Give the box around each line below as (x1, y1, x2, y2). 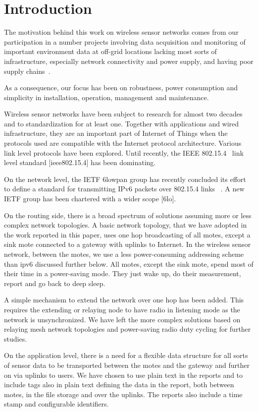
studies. (4, 333, 27, 344)
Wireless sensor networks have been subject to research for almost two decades (4, 109, 243, 119)
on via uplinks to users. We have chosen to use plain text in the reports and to (4, 369, 243, 380)
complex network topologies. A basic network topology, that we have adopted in (4, 220, 247, 230)
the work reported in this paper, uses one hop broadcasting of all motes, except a (4, 229, 251, 239)
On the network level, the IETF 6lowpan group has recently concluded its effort (4, 174, 246, 184)
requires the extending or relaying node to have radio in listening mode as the (4, 304, 240, 314)
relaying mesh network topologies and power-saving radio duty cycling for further (4, 324, 251, 334)
